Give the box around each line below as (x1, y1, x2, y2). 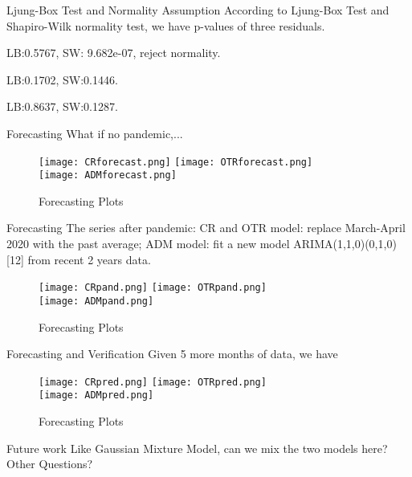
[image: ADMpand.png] (39, 295, 154, 307)
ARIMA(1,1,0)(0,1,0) (293, 235, 397, 252)
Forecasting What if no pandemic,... (6, 124, 183, 141)
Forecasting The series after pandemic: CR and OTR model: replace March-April (6, 219, 406, 236)
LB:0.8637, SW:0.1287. (6, 98, 118, 115)
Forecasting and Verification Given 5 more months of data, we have (6, 345, 338, 362)
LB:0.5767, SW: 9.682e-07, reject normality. (6, 44, 221, 61)
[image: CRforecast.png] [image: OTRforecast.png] (39, 156, 313, 168)
